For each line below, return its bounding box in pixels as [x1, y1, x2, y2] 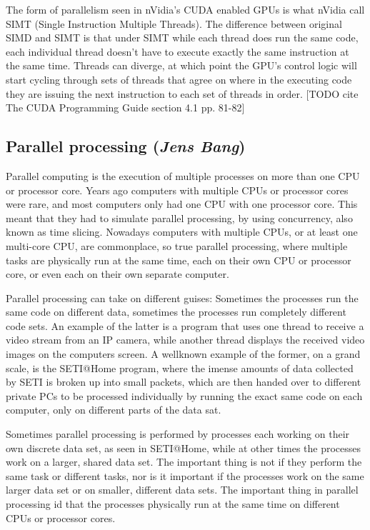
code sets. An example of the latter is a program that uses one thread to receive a [6, 318, 364, 333]
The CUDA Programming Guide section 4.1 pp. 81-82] [6, 100, 245, 115]
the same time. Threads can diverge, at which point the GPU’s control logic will [6, 58, 357, 73]
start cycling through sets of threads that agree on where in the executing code [6, 71, 352, 86]
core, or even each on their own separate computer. [6, 266, 229, 281]
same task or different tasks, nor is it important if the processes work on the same [6, 468, 364, 483]
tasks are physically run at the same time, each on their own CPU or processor [6, 252, 351, 267]
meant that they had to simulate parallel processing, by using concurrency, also [6, 210, 353, 225]
